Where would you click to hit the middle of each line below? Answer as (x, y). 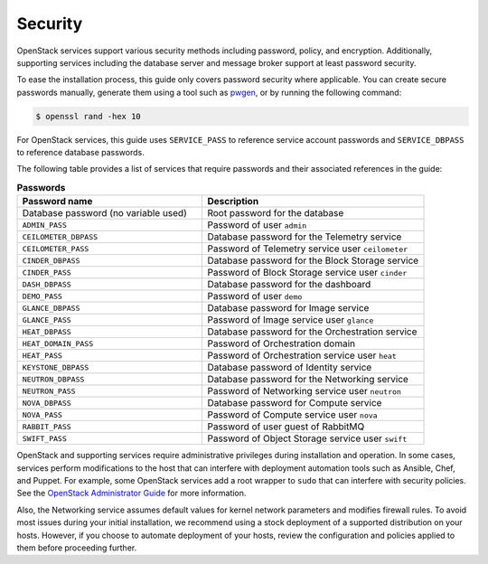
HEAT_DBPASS (47, 331)
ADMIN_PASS (45, 225)
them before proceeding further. (77, 548)
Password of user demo (255, 296)
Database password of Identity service (290, 368)
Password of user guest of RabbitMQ (286, 427)
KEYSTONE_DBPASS (56, 367)
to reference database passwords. (80, 153)
